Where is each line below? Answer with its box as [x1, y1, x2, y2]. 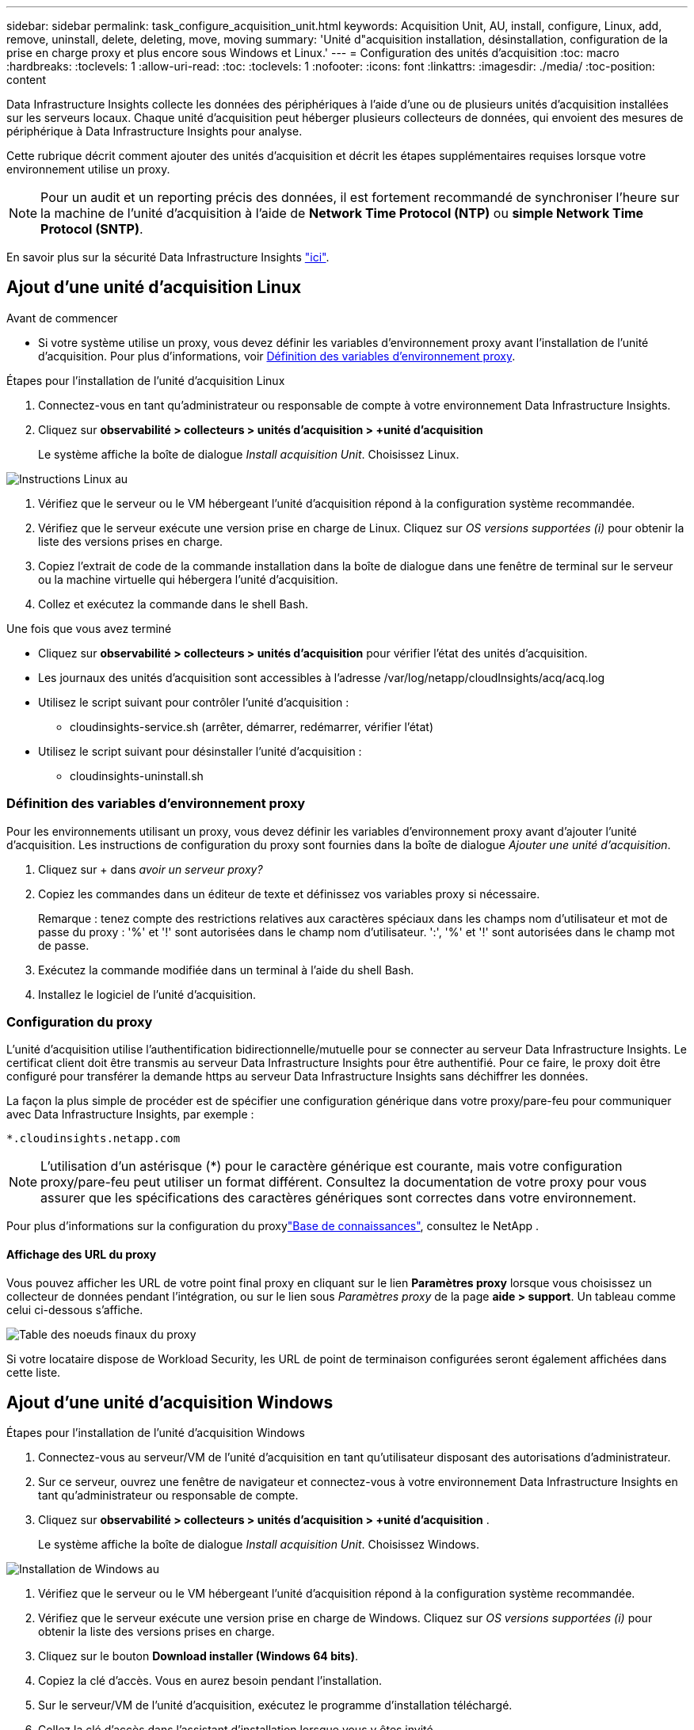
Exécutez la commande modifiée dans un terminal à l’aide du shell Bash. [38, 962, 414, 977]
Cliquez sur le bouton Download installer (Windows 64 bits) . [38, 1649, 358, 1663]
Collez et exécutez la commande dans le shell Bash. [38, 596, 309, 611]
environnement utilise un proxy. [6, 162, 170, 176]
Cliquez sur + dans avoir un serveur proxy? [38, 862, 263, 876]
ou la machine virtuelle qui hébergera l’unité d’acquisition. [38, 572, 338, 586]
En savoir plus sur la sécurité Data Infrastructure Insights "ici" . [6, 250, 330, 264]
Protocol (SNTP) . [40, 221, 143, 237]
